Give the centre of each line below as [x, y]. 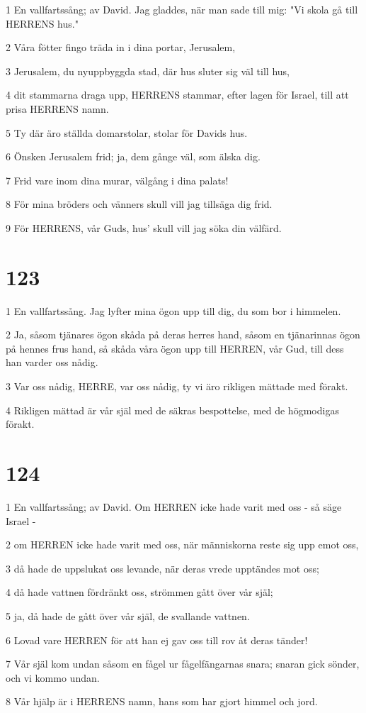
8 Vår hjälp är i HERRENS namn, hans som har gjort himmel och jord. [162, 701]
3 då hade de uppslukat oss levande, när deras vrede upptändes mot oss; [162, 568]
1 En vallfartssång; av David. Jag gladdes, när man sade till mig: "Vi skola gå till [182, 9]
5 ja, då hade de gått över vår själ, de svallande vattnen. [128, 615]
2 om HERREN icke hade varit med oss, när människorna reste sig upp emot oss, [182, 545]
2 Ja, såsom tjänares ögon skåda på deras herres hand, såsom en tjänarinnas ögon [183, 335]
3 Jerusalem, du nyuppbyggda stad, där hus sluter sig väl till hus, [148, 71]
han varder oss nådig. [52, 362]
